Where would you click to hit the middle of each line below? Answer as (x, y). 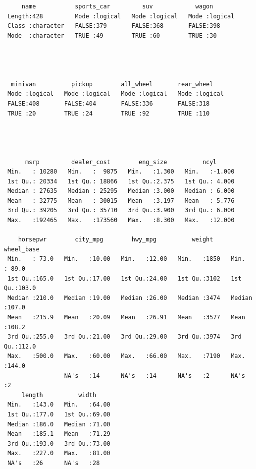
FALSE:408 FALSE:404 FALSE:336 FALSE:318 (109, 103)
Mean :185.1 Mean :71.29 (59, 434)
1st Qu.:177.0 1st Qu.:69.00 (59, 414)
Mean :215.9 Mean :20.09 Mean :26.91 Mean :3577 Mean (126, 317)
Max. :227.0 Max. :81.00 (59, 453)
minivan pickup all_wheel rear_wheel (112, 84)
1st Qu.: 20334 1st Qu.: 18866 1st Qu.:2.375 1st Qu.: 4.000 (121, 181)
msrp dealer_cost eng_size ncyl (121, 162)
